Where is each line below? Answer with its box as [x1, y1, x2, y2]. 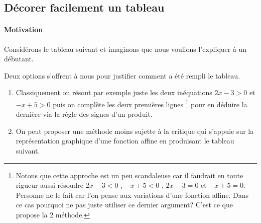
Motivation [4, 24, 43, 35]
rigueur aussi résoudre [16, 180, 83, 190]
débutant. [4, 53, 34, 64]
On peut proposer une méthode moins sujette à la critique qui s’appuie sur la [16, 125, 254, 136]
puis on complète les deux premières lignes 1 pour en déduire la [53, 97, 247, 109]
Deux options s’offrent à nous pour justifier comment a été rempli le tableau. [4, 70, 240, 81]
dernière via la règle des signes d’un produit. [16, 109, 153, 119]
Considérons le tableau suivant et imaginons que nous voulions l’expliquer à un [4, 43, 247, 54]
